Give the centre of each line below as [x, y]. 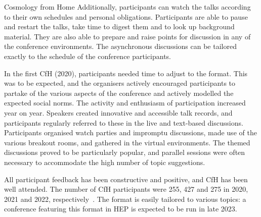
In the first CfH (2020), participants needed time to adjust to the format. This [126, 73]
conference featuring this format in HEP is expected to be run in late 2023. [121, 209]
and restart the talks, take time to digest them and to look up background [119, 26]
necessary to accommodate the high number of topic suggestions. [105, 162]
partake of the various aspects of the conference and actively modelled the [119, 93]
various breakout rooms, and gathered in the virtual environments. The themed [127, 142]
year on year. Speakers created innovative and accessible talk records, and [118, 112]
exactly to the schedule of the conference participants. [88, 56]
